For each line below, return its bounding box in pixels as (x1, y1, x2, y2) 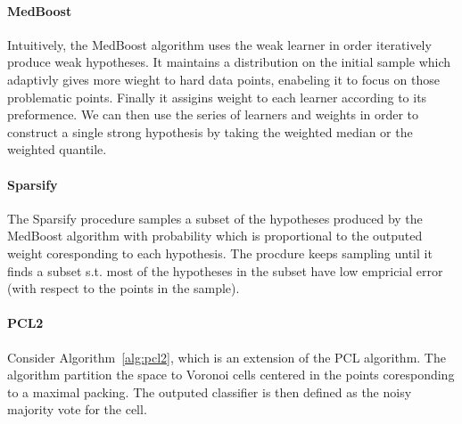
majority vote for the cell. (7, 400, 147, 419)
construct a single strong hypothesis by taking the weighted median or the (7, 122, 413, 141)
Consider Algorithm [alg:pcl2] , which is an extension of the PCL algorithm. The (7, 347, 446, 366)
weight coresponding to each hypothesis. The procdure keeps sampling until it (7, 243, 433, 262)
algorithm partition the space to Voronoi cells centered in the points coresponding (7, 365, 455, 384)
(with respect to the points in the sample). (7, 279, 240, 298)
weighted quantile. (7, 140, 107, 159)
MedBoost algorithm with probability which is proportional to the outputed (7, 226, 423, 245)
